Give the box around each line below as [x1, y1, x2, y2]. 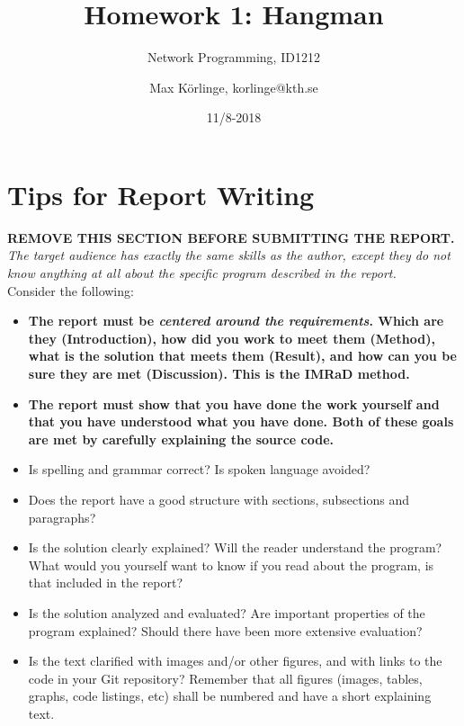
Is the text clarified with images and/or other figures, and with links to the [28, 651, 442, 670]
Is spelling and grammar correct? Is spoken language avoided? [28, 460, 370, 479]
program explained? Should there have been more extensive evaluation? [28, 621, 423, 640]
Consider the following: [7, 281, 134, 300]
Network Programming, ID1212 [147, 48, 320, 67]
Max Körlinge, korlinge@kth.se [149, 77, 318, 96]
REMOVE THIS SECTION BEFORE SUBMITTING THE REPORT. [7, 228, 455, 246]
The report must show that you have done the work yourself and [28, 394, 440, 413]
